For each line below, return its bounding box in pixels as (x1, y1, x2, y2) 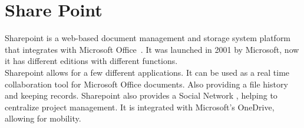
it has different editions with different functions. (5, 55, 178, 67)
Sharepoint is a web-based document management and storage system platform (5, 32, 291, 44)
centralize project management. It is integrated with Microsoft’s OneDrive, (5, 100, 275, 113)
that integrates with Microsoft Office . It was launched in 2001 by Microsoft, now (5, 43, 299, 55)
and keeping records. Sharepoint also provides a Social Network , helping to (5, 89, 277, 102)
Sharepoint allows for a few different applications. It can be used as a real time (5, 66, 290, 78)
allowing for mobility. (5, 112, 81, 124)
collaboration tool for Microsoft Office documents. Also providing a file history (5, 78, 288, 90)
